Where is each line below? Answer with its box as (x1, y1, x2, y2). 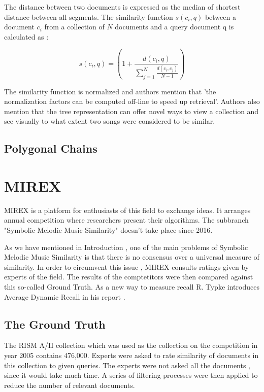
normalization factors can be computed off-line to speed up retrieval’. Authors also (4, 96, 260, 106)
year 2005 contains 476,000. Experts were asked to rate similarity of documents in (4, 349, 259, 360)
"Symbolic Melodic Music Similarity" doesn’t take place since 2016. (4, 225, 213, 235)
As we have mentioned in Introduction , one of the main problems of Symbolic (4, 241, 248, 252)
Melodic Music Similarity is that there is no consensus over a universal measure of (4, 252, 259, 262)
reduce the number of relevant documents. (4, 379, 135, 390)
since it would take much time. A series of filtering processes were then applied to (4, 370, 258, 380)
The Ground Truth (4, 316, 106, 332)
